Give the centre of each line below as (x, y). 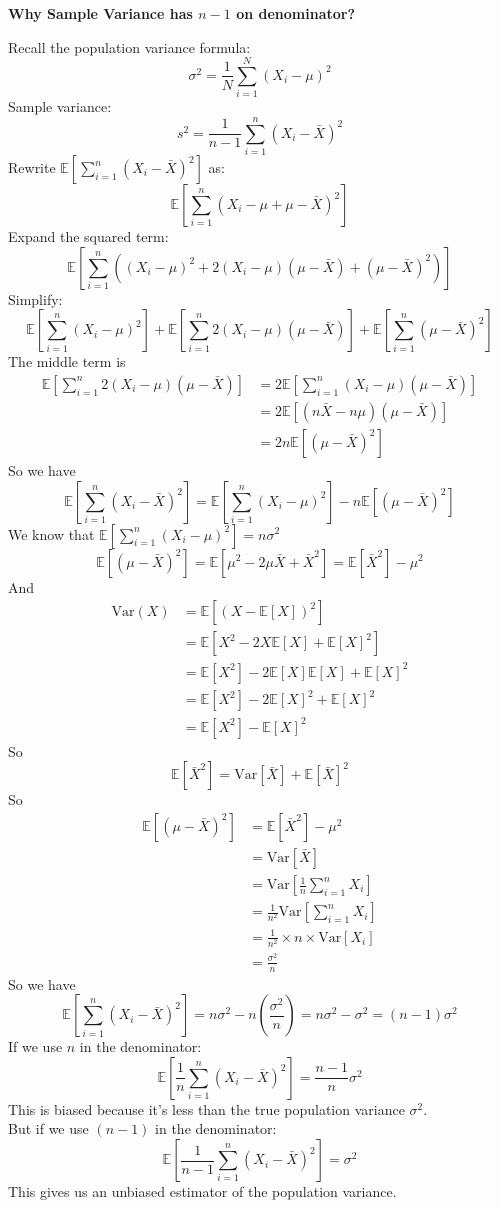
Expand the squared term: (88, 236)
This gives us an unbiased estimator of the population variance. (202, 1191)
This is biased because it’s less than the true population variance (206, 1108)
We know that (51, 533)
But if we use (48, 1128)
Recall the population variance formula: (129, 46)
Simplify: (35, 298)
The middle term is (67, 361)
